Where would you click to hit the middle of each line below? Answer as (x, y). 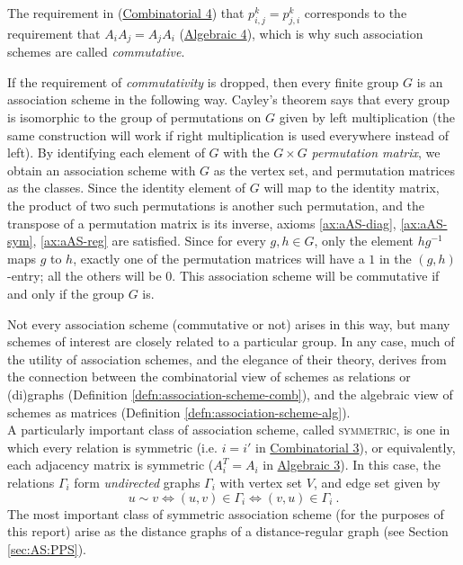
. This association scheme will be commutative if (306, 276)
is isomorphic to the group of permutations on (134, 117)
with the (246, 152)
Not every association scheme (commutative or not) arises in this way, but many (229, 323)
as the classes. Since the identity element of (127, 188)
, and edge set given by (377, 482)
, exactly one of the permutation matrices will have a (219, 258)
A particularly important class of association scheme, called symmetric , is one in (229, 430)
